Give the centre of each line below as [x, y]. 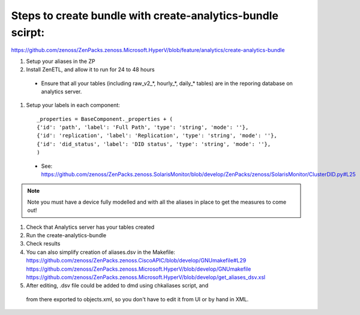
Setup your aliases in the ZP [61, 61]
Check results [43, 244]
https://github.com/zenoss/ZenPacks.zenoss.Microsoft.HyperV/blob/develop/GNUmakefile [139, 269]
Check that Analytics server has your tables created [90, 227]
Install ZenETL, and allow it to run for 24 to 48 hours [91, 69]
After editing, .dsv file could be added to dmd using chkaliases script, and [117, 286]
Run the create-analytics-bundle [66, 235]
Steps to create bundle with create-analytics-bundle [145, 16]
